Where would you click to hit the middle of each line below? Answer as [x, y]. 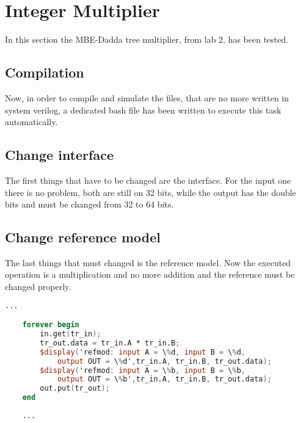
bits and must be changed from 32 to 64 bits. [89, 204]
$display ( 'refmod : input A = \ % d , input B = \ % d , [143, 352]
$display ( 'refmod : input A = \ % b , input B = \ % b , [143, 370]
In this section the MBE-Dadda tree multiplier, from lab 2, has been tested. [147, 39]
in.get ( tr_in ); [71, 334]
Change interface [59, 155]
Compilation [45, 72]
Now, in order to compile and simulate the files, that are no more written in [147, 97]
